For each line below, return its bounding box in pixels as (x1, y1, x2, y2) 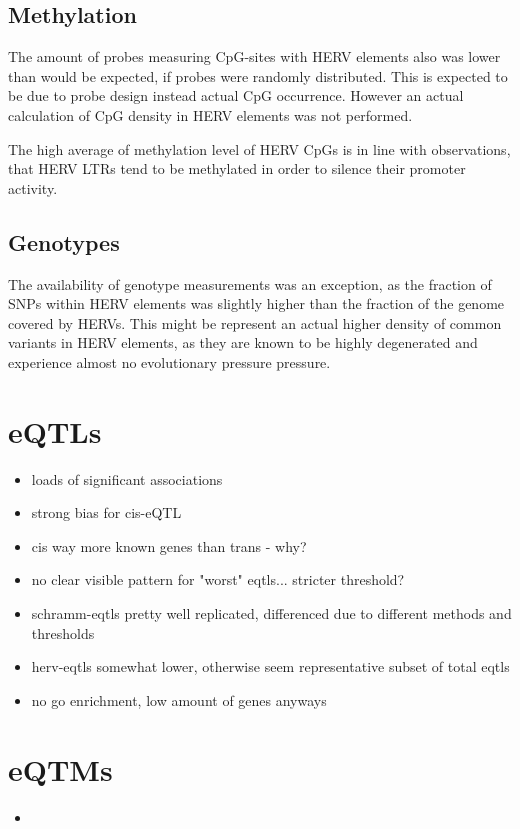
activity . (8, 177, 58, 198)
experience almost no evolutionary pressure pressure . (8, 351, 331, 372)
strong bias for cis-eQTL (31, 502, 182, 523)
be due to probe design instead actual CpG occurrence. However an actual (8, 85, 464, 106)
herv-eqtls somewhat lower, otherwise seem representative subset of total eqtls (31, 656, 510, 677)
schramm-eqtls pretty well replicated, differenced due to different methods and (31, 603, 512, 624)
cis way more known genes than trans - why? (31, 535, 307, 556)
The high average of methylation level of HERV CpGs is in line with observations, (8, 138, 511, 159)
